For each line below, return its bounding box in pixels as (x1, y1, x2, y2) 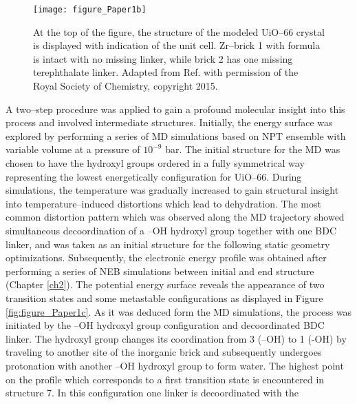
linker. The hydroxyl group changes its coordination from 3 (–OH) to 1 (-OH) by (6, 331, 347, 345)
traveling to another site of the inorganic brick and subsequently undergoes (6, 345, 322, 359)
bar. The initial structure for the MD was (165, 142, 340, 156)
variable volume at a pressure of (6, 142, 140, 156)
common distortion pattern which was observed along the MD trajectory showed (6, 210, 345, 224)
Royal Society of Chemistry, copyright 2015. (33, 79, 218, 93)
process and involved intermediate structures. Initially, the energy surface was (6, 115, 333, 130)
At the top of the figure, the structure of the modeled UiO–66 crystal (33, 24, 325, 39)
